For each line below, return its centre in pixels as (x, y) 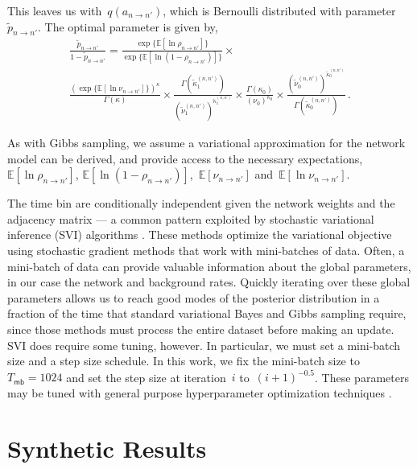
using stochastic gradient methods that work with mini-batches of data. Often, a (206, 250)
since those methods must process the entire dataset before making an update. (201, 329)
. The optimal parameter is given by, (128, 26)
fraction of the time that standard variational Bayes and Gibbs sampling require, (207, 313)
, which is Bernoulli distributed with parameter (279, 10)
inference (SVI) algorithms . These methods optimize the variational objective (200, 234)
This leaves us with (55, 10)
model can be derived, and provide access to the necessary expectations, (185, 158)
